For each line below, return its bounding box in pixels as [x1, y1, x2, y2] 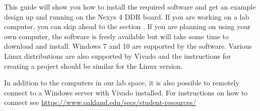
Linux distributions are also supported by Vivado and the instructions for [4, 50, 231, 61]
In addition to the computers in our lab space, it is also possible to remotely [4, 77, 239, 88]
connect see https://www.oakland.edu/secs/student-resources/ [4, 97, 197, 107]
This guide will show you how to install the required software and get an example [4, 2, 256, 12]
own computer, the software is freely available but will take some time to [4, 31, 229, 41]
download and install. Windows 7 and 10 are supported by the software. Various [4, 41, 252, 51]
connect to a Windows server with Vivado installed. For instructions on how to [4, 87, 248, 97]
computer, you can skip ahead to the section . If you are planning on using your [4, 21, 251, 32]
